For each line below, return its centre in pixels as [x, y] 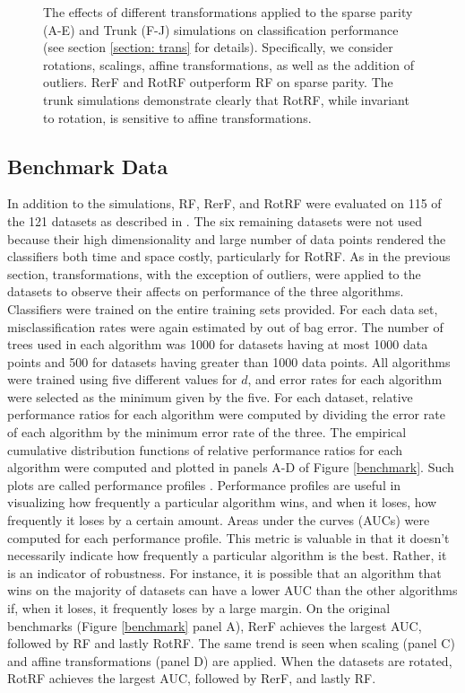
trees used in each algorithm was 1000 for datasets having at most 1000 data [218, 344]
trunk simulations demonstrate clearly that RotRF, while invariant [226, 99]
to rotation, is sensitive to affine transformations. [177, 117]
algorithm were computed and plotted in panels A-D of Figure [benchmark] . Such [231, 467]
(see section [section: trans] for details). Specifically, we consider [218, 47]
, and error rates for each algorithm [345, 379]
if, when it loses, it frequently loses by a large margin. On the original [199, 608]
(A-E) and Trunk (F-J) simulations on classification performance [221, 29]
